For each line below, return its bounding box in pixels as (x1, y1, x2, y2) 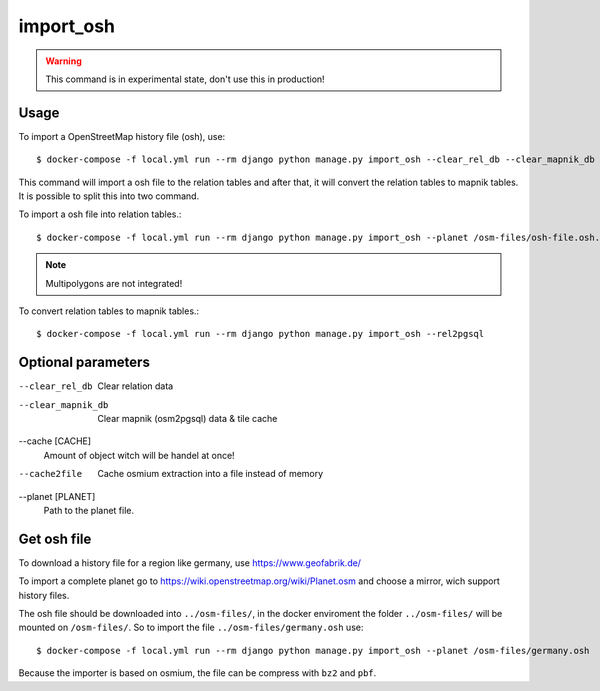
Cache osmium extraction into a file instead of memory (97, 468, 324, 480)
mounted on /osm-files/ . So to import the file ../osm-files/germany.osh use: (18, 621, 364, 634)
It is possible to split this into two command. (18, 190, 200, 202)
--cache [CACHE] (18, 435, 92, 447)
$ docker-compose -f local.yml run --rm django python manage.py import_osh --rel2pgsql (36, 328, 485, 340)
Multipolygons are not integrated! (45, 277, 183, 289)
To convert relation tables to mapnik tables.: (18, 305, 200, 317)
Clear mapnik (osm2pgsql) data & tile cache (97, 413, 278, 425)
